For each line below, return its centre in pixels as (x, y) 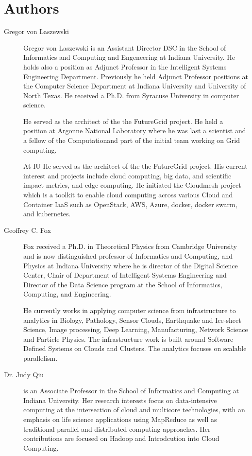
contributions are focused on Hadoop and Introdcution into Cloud (121, 438)
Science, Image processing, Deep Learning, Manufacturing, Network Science (136, 329)
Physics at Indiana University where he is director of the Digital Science (131, 265)
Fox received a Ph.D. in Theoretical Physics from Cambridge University (130, 246)
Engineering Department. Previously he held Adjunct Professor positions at (136, 76)
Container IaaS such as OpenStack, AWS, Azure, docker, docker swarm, (130, 204)
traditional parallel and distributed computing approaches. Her (117, 429)
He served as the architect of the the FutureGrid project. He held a (123, 121)
